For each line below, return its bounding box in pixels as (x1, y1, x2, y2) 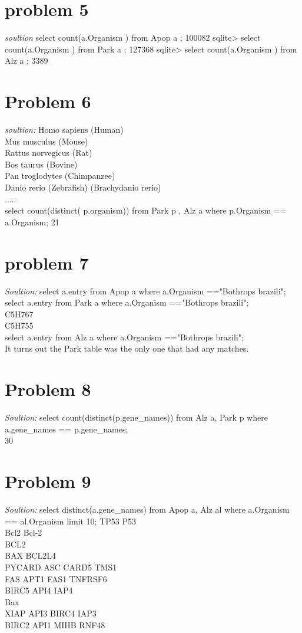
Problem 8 (5, 377, 91, 401)
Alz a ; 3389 (5, 54, 48, 67)
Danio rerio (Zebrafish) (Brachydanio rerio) (5, 181, 161, 193)
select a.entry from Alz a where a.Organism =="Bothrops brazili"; (5, 330, 244, 343)
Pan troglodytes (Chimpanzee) (5, 169, 115, 182)
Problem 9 (5, 469, 91, 493)
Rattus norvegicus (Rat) (5, 146, 92, 159)
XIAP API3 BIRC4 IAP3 (5, 607, 97, 619)
